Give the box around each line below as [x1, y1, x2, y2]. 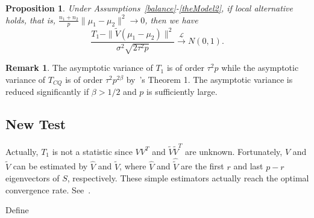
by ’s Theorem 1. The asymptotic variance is [126, 73, 293, 85]
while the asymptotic [221, 61, 299, 74]
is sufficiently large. [146, 85, 218, 98]
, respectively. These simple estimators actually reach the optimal [67, 172, 309, 184]
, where [119, 160, 146, 172]
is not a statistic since [52, 145, 133, 157]
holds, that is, [5, 13, 56, 26]
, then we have [145, 13, 198, 26]
